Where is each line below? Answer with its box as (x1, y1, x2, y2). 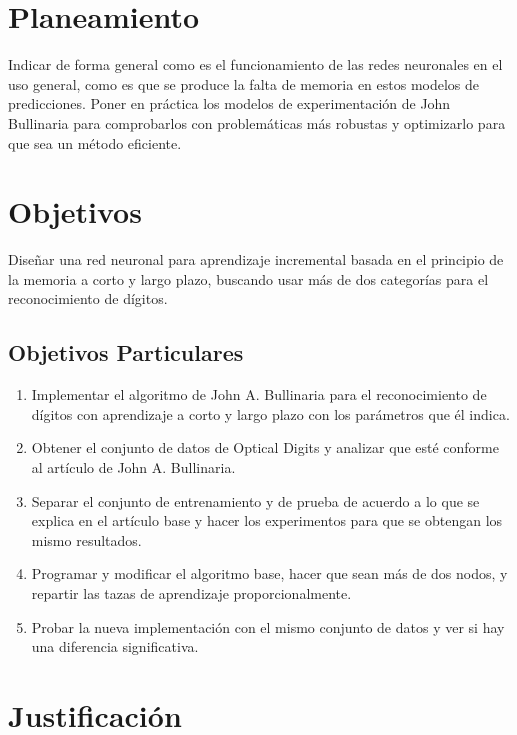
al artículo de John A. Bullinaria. (31, 456, 236, 477)
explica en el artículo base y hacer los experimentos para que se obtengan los (31, 510, 503, 531)
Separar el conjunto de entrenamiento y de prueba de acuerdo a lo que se (31, 490, 480, 511)
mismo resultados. (31, 529, 142, 550)
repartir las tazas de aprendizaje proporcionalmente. (31, 582, 352, 603)
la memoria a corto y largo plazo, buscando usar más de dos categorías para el (8, 268, 489, 289)
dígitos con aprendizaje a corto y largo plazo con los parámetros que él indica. (31, 403, 510, 424)
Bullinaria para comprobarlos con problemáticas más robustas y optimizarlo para (8, 112, 506, 133)
